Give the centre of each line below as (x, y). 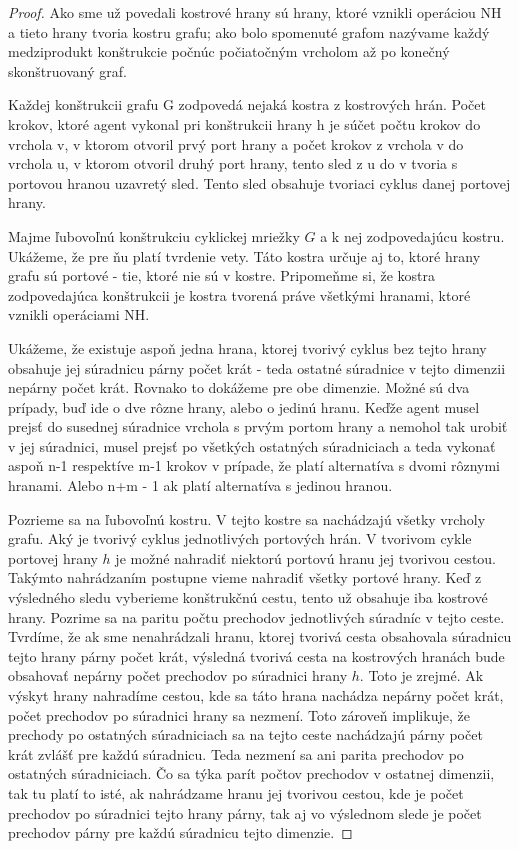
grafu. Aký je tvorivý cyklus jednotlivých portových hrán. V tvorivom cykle (240, 538)
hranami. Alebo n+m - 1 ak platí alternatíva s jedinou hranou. (200, 485)
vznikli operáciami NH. (79, 314)
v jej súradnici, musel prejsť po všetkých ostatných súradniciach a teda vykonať (252, 445)
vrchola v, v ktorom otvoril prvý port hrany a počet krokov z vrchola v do (236, 143)
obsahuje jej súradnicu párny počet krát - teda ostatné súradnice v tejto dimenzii (257, 367)
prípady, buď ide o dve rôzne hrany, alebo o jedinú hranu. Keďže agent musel (244, 406)
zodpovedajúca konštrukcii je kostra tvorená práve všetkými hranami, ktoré (239, 294)
